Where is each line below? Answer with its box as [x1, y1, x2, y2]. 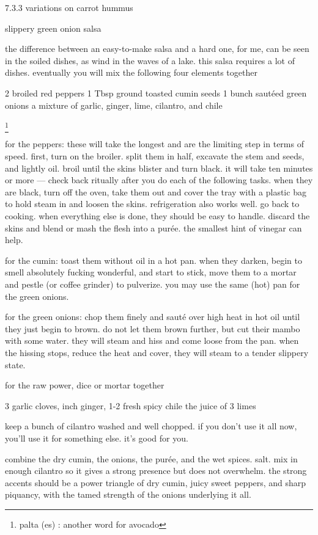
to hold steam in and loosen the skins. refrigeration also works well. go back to [5, 197, 300, 210]
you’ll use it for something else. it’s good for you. [5, 431, 188, 444]
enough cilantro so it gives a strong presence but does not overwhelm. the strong [5, 464, 307, 477]
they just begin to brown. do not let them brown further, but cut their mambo [5, 322, 300, 335]
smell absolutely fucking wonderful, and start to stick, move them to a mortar [5, 266, 297, 278]
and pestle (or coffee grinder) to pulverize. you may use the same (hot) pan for [5, 278, 300, 291]
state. [5, 358, 26, 371]
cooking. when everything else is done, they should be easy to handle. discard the [5, 209, 310, 222]
